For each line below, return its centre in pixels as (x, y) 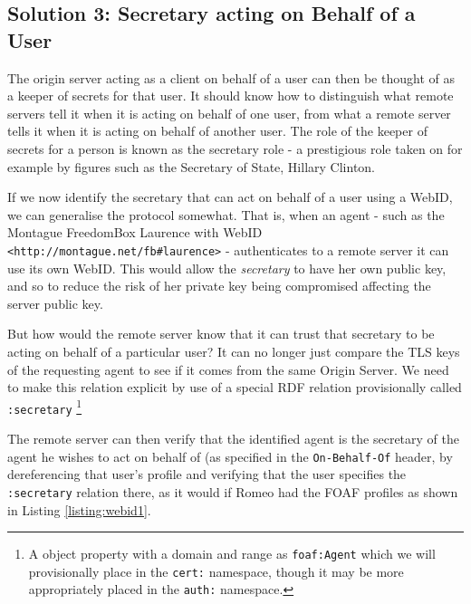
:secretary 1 (45, 406)
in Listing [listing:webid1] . (79, 509)
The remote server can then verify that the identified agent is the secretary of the (233, 439)
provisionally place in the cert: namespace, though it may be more (216, 571)
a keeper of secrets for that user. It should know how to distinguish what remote (231, 96)
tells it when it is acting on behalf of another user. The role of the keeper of (217, 131)
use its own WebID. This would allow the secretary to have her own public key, (227, 268)
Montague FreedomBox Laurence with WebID (135, 232)
